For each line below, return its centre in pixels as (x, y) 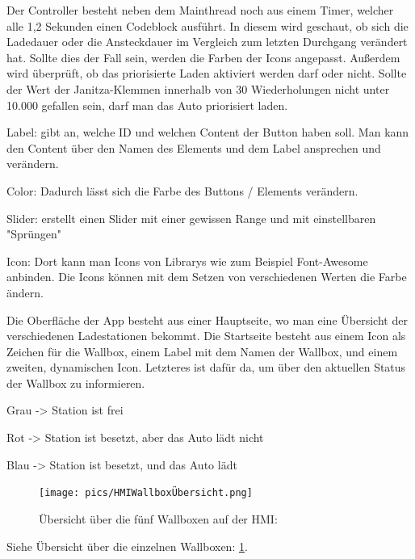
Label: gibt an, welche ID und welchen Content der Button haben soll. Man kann (208, 132)
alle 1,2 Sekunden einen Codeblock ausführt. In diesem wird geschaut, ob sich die (207, 25)
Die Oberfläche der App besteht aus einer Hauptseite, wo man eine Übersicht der (207, 319)
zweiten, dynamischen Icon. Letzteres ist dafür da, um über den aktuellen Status (206, 367)
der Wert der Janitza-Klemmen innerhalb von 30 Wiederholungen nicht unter (198, 88)
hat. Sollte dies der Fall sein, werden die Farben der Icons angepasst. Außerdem (203, 57)
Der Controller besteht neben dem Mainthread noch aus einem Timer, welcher (200, 10)
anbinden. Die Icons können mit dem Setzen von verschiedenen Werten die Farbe (207, 277)
